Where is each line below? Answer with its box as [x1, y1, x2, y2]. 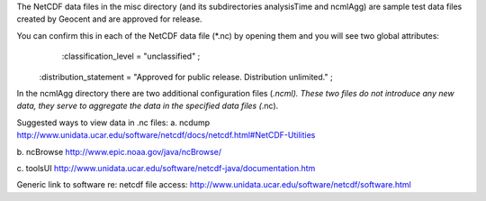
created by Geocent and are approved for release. [16, 14, 202, 24]
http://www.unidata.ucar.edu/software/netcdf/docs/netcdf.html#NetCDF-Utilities [16, 130, 316, 141]
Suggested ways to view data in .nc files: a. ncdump [16, 117, 211, 128]
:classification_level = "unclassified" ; [61, 50, 201, 62]
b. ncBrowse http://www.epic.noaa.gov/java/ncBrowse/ [16, 146, 222, 157]
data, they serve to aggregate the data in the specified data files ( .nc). [16, 100, 279, 112]
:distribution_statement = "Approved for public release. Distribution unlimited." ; [39, 71, 333, 82]
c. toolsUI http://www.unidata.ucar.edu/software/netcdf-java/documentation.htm [16, 162, 316, 173]
